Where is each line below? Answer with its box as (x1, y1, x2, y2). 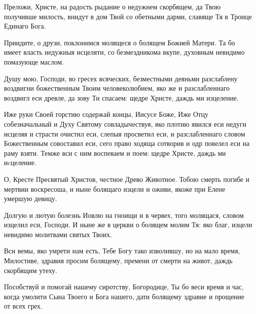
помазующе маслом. (4, 56, 64, 67)
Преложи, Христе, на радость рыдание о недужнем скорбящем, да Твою (4, 1, 221, 11)
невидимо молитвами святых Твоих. (4, 229, 112, 239)
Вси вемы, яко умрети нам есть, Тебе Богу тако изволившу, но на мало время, (4, 245, 240, 256)
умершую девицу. (4, 193, 57, 204)
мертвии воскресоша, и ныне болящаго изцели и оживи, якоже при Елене (4, 183, 225, 194)
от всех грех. (4, 301, 42, 311)
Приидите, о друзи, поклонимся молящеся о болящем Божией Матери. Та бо (4, 37, 235, 47)
